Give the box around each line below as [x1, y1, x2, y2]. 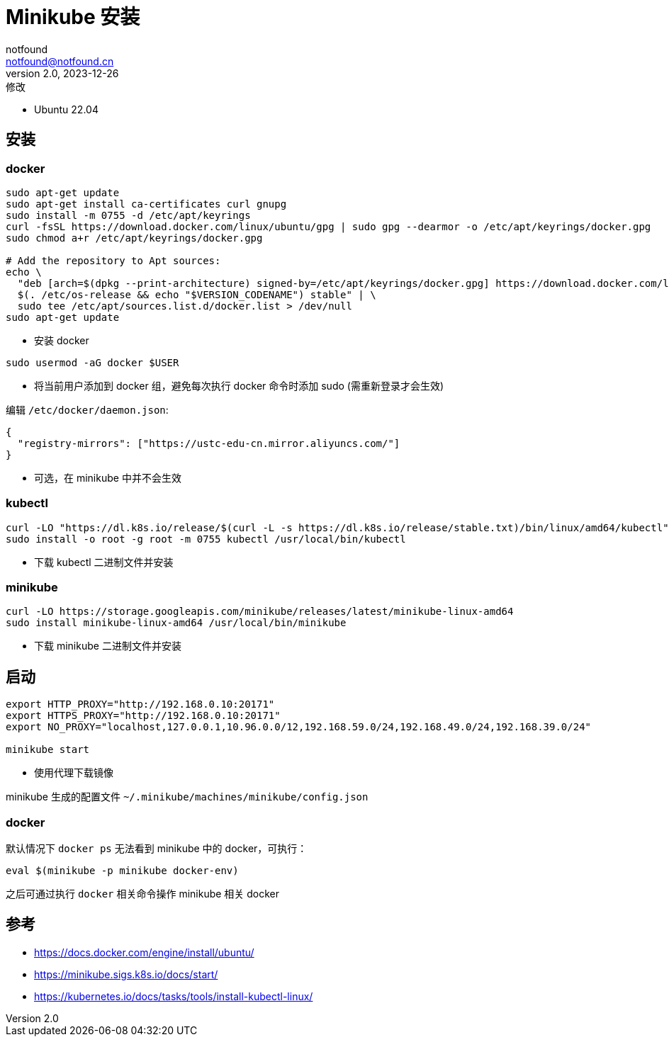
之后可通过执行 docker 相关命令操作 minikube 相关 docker [6, 888, 280, 900]
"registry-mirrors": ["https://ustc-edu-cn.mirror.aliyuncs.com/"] [17, 437, 400, 449]
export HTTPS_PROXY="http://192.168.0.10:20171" [6, 710, 281, 722]
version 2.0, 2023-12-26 [6, 67, 119, 79]
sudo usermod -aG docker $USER [6, 356, 179, 368]
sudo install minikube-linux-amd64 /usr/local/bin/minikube [6, 617, 347, 629]
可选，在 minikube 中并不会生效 [34, 471, 181, 484]
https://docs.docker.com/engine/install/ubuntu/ [34, 946, 254, 958]
